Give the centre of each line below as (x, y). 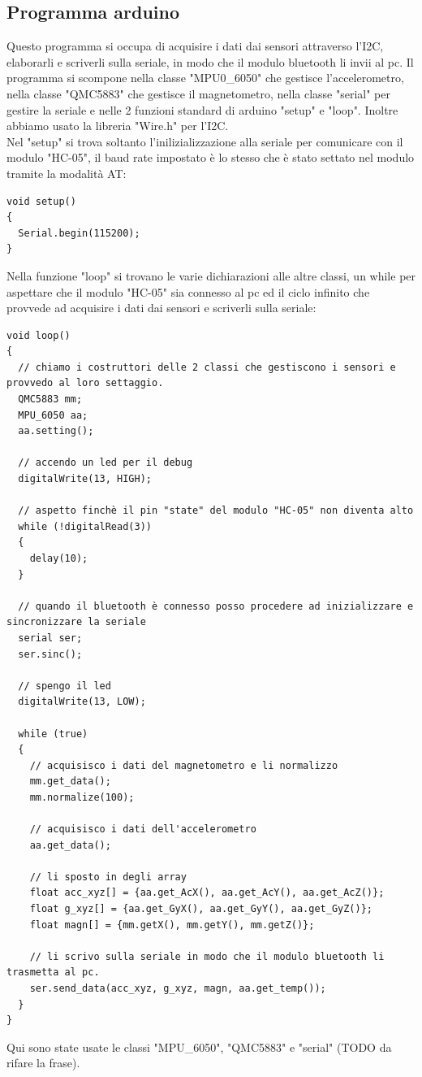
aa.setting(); (56, 431)
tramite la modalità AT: (67, 173)
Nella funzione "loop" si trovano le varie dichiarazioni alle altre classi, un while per (211, 275)
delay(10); (59, 559)
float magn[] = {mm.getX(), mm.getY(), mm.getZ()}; (172, 925)
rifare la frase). (43, 1063)
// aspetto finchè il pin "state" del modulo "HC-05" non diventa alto (216, 511)
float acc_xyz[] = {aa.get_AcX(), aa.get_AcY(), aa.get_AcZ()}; (207, 893)
